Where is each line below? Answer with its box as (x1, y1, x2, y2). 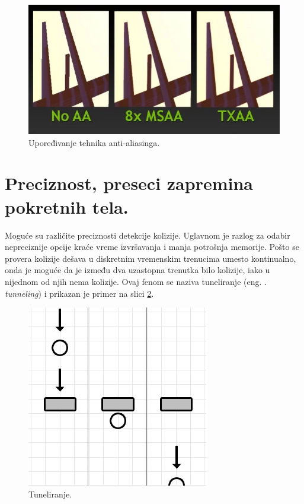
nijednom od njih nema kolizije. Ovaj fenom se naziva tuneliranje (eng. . (5, 275, 267, 287)
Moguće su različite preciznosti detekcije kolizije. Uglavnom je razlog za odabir (5, 229, 290, 241)
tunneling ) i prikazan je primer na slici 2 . (5, 287, 154, 299)
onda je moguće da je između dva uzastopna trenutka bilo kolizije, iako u (5, 264, 270, 276)
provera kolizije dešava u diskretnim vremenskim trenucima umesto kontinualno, (5, 252, 296, 264)
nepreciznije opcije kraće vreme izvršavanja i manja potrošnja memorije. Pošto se (5, 240, 299, 253)
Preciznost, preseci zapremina (5, 171, 253, 195)
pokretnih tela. (5, 194, 129, 218)
